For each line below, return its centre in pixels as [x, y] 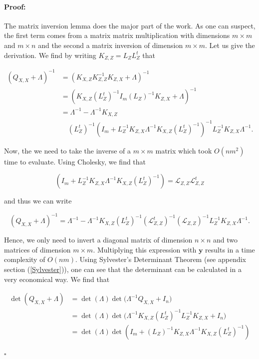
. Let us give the [230, 45]
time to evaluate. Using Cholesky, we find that [75, 161]
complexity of [25, 259]
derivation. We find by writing [50, 55]
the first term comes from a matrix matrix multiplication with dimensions [117, 35]
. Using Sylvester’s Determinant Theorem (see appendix [161, 259]
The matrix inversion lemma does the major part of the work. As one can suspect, [130, 25]
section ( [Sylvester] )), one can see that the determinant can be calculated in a [123, 269]
